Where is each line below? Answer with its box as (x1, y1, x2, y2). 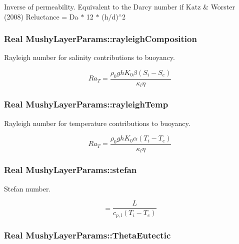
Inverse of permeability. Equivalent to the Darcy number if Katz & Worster (4, 1, 235, 11)
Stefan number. (4, 183, 51, 193)
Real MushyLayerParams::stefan (4, 163, 137, 176)
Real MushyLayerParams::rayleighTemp (4, 98, 168, 110)
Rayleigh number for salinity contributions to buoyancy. (4, 52, 175, 62)
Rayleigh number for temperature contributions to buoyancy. (4, 117, 190, 128)
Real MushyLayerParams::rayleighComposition (4, 32, 197, 45)
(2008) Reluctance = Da (4, 11, 78, 21)
